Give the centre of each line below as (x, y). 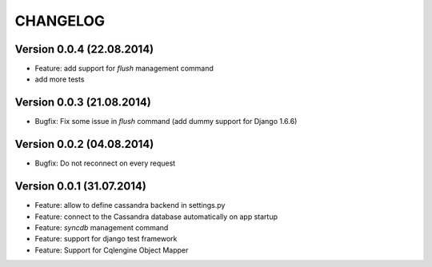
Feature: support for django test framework (106, 239)
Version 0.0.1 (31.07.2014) (81, 187)
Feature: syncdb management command (102, 227)
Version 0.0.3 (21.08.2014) (83, 103)
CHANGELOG (60, 21)
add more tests (60, 79)
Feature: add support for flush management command (124, 69)
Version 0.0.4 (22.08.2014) (84, 49)
